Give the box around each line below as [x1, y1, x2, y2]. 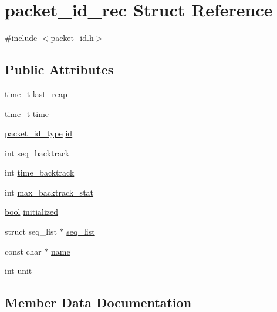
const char [5, 245, 42, 257]
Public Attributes [5, 60, 114, 78]
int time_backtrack [5, 166, 75, 179]
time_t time [5, 107, 49, 119]
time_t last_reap [5, 87, 67, 100]
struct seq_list [5, 225, 57, 238]
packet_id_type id [5, 127, 73, 139]
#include [5, 32, 38, 44]
